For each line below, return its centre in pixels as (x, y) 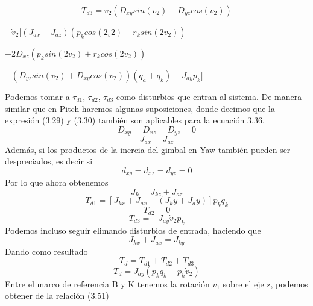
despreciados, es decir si (49, 161)
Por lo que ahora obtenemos (57, 182)
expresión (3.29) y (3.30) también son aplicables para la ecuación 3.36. (135, 120)
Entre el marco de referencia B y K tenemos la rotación (107, 283)
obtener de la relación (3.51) (57, 295)
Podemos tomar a (37, 96)
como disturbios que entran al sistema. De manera (209, 96)
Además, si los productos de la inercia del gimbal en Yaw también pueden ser (148, 149)
